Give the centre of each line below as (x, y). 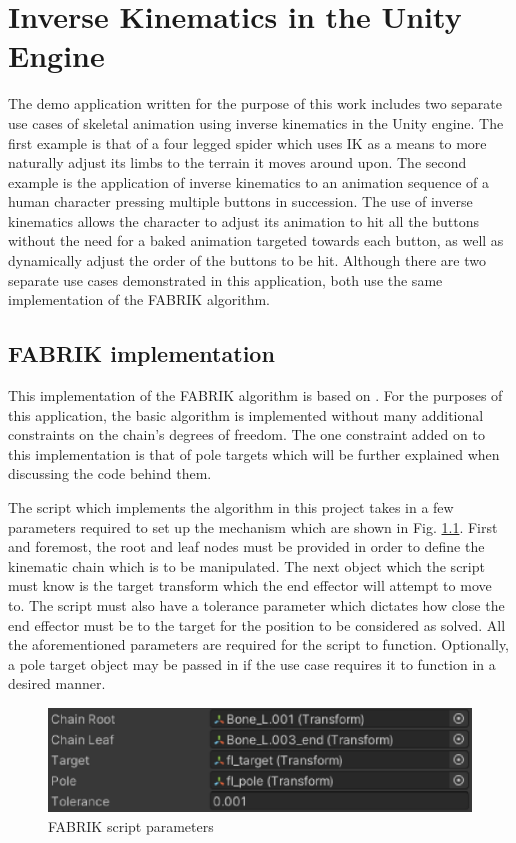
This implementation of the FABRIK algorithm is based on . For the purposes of (255, 395)
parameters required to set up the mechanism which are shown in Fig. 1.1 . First (253, 526)
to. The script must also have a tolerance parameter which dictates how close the (256, 604)
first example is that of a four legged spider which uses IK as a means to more (247, 142)
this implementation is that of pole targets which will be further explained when (254, 453)
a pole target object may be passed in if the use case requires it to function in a (252, 663)
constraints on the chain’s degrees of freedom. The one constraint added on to (246, 434)
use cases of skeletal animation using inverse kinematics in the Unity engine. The (256, 122)
